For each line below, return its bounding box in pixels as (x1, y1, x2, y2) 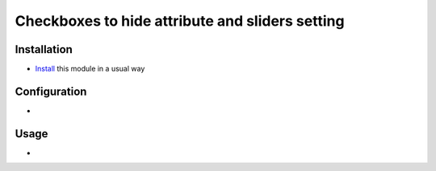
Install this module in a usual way (35, 64, 145, 74)
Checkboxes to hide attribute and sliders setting (15, 12, 345, 30)
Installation (15, 43, 73, 56)
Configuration (15, 84, 87, 98)
